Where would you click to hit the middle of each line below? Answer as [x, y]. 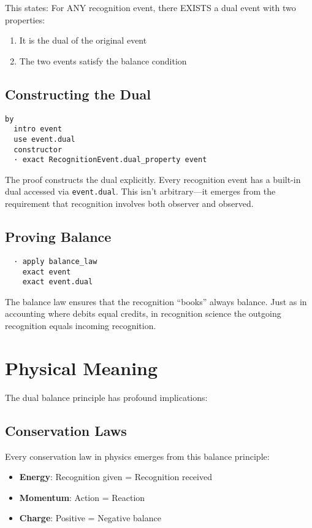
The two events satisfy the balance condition [103, 60]
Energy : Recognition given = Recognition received [116, 477]
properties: [25, 19]
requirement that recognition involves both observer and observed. [129, 204]
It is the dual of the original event [83, 40]
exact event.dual [58, 282]
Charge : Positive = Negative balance [90, 518]
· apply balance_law [55, 261]
